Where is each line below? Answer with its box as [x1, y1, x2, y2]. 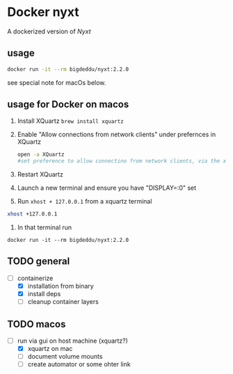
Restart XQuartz [17, 170, 64, 179]
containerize [17, 274, 54, 282]
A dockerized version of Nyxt [7, 27, 92, 35]
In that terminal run [17, 223, 72, 231]
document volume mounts [27, 352, 103, 361]
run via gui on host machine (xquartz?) [17, 336, 129, 345]
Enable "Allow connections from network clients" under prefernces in [17, 130, 216, 139]
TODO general [7, 255, 70, 268]
